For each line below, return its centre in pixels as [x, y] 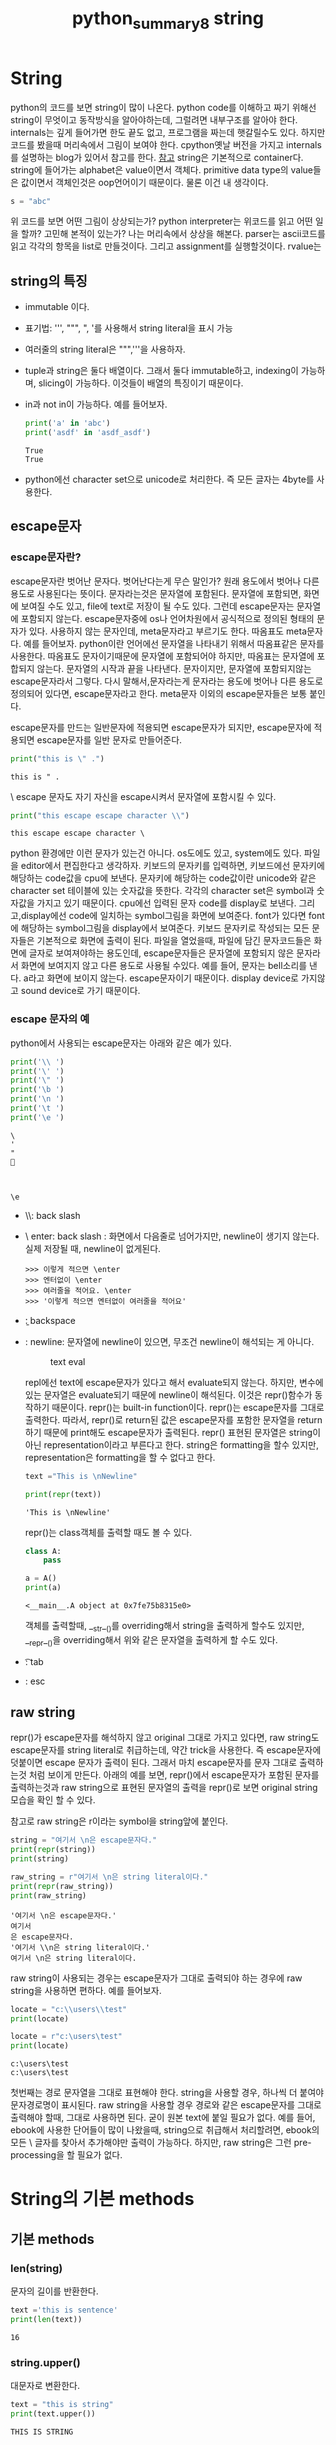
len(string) [36, 2268]
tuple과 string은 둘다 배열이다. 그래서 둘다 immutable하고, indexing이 [161, 371]
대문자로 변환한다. [45, 2386]
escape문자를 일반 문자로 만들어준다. [109, 739]
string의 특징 [49, 280]
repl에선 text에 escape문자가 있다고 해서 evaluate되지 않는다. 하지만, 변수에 [174, 1382]
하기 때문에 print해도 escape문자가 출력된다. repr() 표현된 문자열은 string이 [173, 1432]
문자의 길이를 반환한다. [54, 2291]
